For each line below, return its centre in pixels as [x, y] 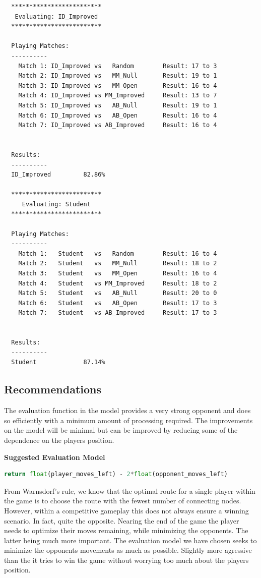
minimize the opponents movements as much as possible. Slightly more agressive [128, 550]
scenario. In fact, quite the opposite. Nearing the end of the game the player [122, 520]
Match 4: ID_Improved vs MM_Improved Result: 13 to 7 [118, 96]
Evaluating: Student [56, 204]
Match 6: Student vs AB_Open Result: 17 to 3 [118, 303]
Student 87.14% [58, 362]
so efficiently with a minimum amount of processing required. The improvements [128, 420]
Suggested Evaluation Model [55, 457]
